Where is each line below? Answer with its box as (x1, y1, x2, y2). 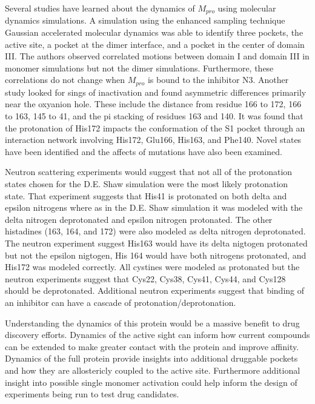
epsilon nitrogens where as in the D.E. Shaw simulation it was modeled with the (5, 201, 303, 214)
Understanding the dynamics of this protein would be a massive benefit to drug (5, 316, 300, 329)
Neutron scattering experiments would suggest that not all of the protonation (5, 165, 293, 178)
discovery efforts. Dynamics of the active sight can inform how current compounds (5, 328, 310, 341)
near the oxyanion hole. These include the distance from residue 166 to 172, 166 (5, 98, 302, 110)
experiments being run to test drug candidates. (5, 388, 179, 400)
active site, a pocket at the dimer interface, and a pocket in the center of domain (5, 38, 305, 50)
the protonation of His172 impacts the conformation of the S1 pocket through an (5, 121, 305, 134)
